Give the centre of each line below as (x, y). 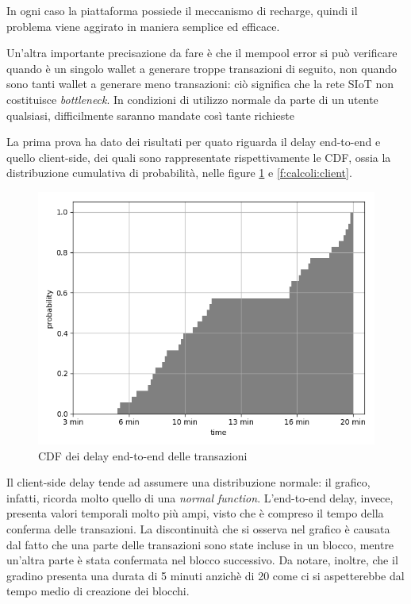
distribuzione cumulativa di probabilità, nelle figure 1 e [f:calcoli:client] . (179, 173)
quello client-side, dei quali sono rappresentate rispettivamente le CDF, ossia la (199, 157)
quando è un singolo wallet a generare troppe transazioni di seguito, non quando (202, 68)
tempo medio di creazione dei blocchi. (98, 591)
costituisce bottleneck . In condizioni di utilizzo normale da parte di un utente (192, 99)
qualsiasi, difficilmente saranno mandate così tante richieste (150, 115)
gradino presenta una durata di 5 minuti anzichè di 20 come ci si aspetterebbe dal (205, 575)
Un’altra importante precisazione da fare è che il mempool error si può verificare (202, 53)
